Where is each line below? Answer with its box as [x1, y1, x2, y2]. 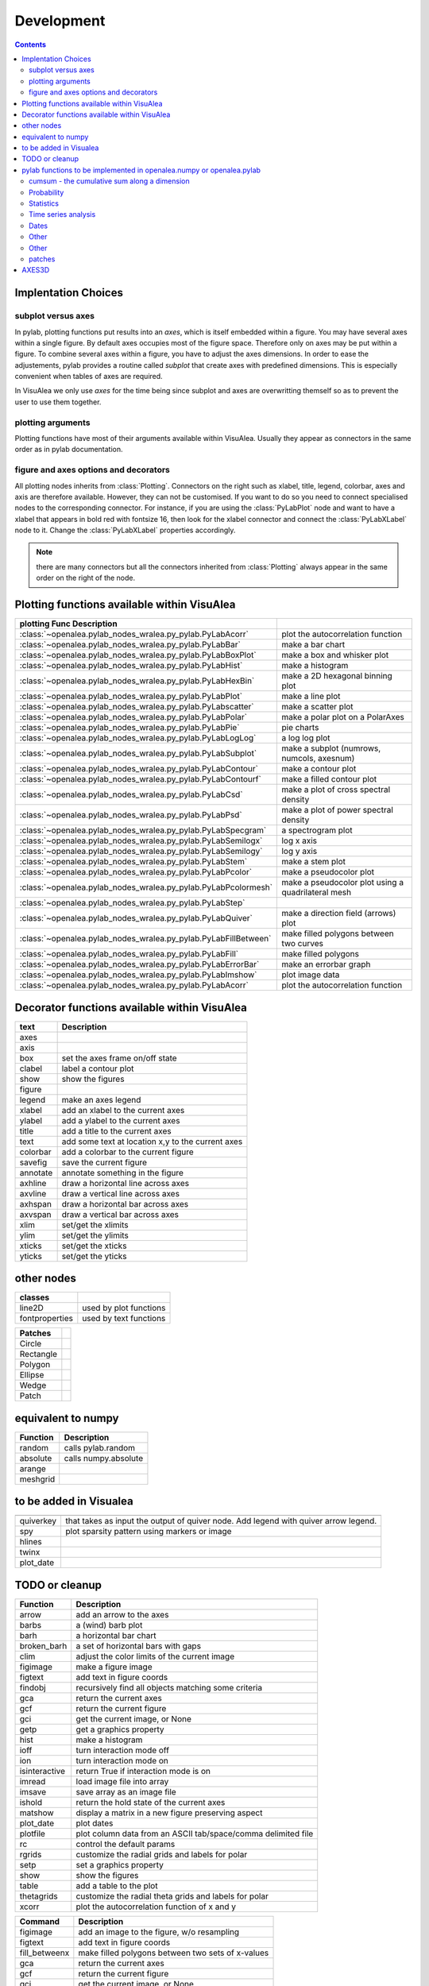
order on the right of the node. [36, 573, 136, 583]
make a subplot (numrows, [281, 743, 381, 754]
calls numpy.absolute [64, 1452, 143, 1463]
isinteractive [19, 1765, 66, 1776]
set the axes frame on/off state [61, 1053, 178, 1064]
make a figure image [75, 1661, 153, 1672]
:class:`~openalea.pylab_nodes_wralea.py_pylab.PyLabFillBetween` [19, 933, 272, 945]
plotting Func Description [19, 618, 118, 629]
